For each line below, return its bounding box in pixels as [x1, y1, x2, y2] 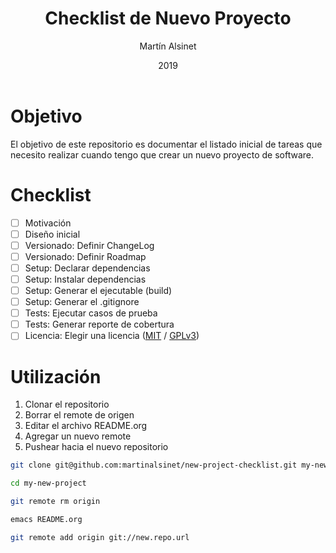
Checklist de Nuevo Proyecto [44, 7, 292, 30]
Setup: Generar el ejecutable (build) [24, 285, 173, 296]
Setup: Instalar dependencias [24, 273, 147, 285]
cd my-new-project [10, 478, 87, 489]
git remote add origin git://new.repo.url [10, 532, 190, 542]
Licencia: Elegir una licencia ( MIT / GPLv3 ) [24, 330, 200, 342]
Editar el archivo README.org [24, 420, 148, 432]
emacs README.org [10, 514, 83, 524]
